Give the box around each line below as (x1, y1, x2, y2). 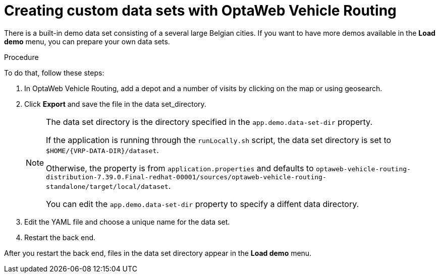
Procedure (4, 52, 39, 61)
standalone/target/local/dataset (46, 182, 169, 190)
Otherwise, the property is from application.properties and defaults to (46, 163, 314, 173)
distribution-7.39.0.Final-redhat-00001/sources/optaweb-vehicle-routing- (46, 173, 326, 181)
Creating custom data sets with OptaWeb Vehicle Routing (4, 2, 397, 19)
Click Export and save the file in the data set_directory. (24, 99, 206, 108)
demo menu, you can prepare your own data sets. (4, 37, 170, 46)
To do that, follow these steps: (4, 68, 104, 77)
